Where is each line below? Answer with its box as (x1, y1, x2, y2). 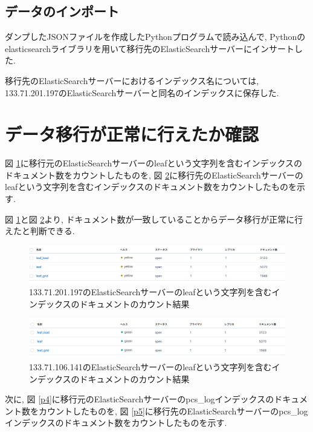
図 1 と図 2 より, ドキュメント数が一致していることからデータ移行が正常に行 (5, 212, 303, 225)
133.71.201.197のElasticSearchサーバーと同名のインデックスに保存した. (5, 86, 279, 99)
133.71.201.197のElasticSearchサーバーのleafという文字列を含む (29, 285, 272, 298)
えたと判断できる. (5, 224, 75, 237)
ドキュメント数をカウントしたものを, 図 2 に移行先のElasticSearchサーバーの (5, 168, 303, 181)
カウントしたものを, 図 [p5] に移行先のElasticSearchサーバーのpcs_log (38, 404, 308, 417)
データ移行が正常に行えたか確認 (5, 122, 259, 146)
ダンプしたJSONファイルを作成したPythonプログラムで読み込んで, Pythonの (5, 30, 306, 43)
